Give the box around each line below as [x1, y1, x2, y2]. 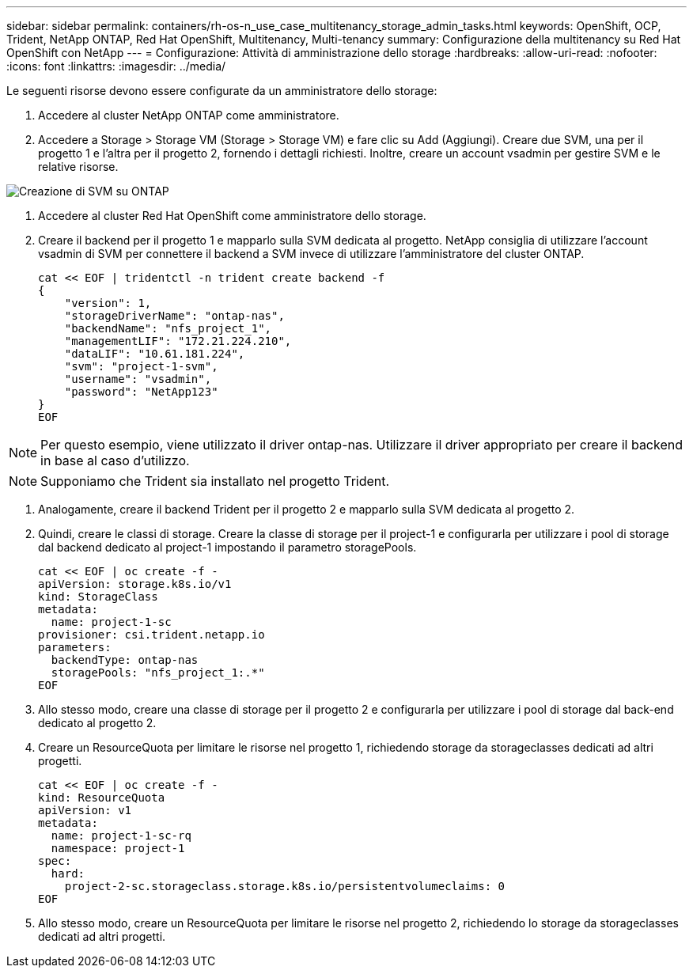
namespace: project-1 [51, 842, 185, 855]
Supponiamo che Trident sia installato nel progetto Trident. [40, 473, 390, 489]
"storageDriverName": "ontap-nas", [64, 309, 285, 322]
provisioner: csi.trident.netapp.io [38, 628, 265, 641]
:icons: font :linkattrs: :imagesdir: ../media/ [6, 59, 226, 73]
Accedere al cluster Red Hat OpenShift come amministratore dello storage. [38, 209, 426, 222]
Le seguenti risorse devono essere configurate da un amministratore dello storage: [6, 84, 437, 97]
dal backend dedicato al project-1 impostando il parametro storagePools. [38, 540, 417, 554]
